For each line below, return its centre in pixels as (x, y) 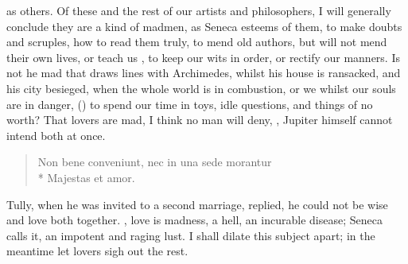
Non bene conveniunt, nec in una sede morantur (155, 162)
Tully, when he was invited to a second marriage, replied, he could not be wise (197, 204)
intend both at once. (56, 135)
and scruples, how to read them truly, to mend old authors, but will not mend (197, 42)
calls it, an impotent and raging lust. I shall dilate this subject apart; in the (191, 235)
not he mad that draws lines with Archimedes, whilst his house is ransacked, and (204, 73)
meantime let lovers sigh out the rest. (97, 251)
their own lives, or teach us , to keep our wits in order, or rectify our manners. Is (203, 57)
